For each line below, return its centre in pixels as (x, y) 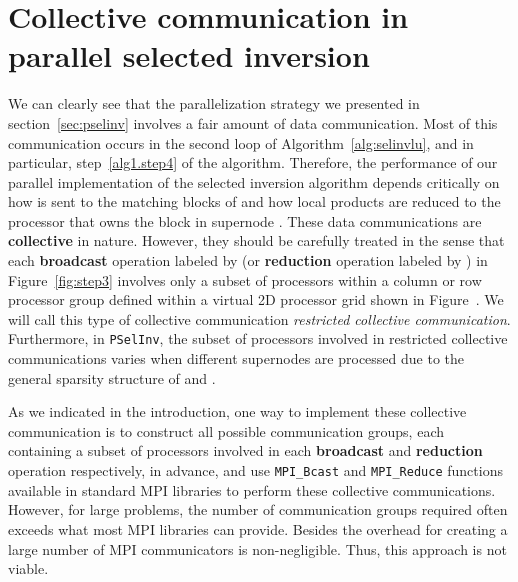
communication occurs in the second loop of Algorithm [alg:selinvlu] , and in (241, 142)
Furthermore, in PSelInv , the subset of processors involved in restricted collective (258, 338)
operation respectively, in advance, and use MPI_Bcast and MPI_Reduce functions (255, 470)
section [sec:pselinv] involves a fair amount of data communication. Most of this (253, 122)
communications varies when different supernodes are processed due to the (236, 358)
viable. (28, 568)
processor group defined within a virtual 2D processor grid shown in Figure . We (256, 299)
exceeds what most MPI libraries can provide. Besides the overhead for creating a (258, 528)
